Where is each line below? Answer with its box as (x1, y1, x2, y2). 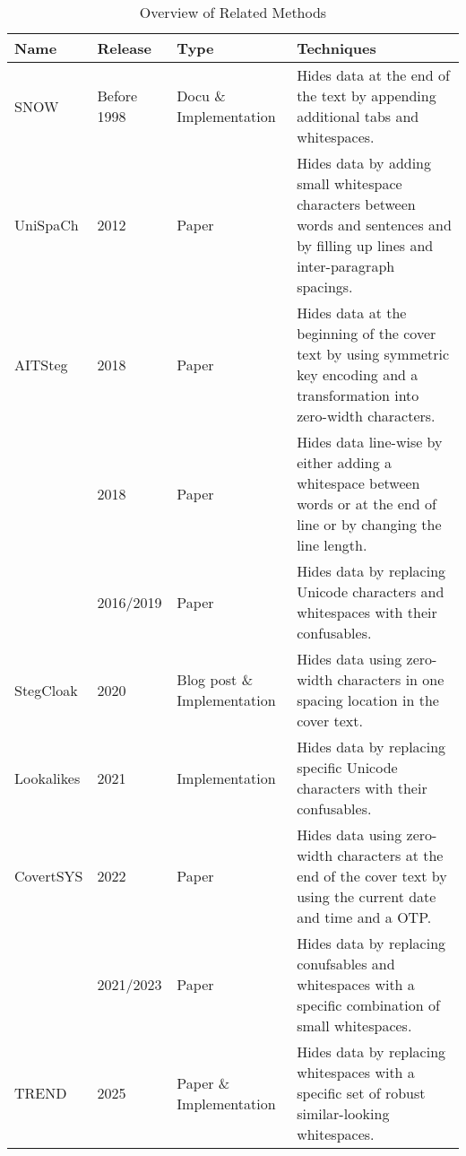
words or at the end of (297, 493, 436, 514)
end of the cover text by (297, 865, 447, 886)
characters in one (337, 669, 444, 690)
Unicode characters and (297, 581, 444, 602)
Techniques (297, 38, 376, 58)
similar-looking (297, 1103, 390, 1124)
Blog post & (177, 669, 254, 690)
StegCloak (14, 679, 78, 700)
